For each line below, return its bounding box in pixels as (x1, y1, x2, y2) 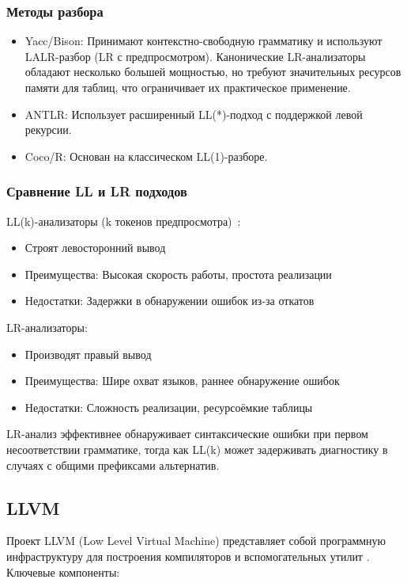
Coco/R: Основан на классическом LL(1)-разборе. (24, 147, 268, 164)
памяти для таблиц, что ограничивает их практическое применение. (24, 79, 351, 95)
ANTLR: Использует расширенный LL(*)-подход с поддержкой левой (24, 105, 363, 122)
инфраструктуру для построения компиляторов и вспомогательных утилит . (6, 547, 370, 564)
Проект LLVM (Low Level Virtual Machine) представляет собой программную (6, 532, 386, 549)
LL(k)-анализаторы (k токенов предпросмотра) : (6, 212, 241, 229)
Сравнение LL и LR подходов (6, 181, 187, 201)
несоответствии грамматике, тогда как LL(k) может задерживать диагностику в (6, 440, 388, 457)
